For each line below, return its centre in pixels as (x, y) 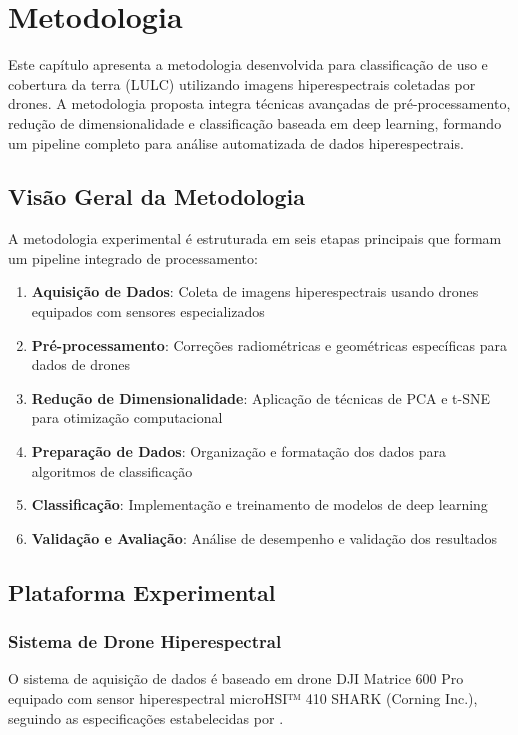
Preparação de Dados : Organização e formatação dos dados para (238, 451)
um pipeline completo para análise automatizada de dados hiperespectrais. (236, 142)
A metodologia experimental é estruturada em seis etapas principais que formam (255, 238)
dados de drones (80, 364)
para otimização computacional (127, 417)
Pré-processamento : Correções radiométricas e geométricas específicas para (269, 344)
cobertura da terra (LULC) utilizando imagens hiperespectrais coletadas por (242, 83)
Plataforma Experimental (142, 591)
